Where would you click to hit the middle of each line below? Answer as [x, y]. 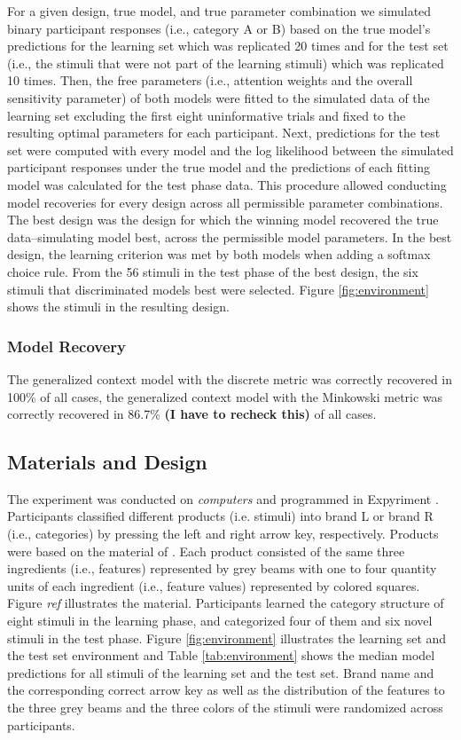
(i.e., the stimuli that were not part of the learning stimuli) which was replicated [226, 63]
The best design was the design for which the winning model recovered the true [223, 220]
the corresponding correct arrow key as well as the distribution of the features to [226, 690]
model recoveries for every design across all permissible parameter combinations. [225, 202]
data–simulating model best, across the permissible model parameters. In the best [230, 236]
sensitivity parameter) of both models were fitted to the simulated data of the [219, 97]
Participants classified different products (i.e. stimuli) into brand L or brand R [220, 516]
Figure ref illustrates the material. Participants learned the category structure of [226, 603]
